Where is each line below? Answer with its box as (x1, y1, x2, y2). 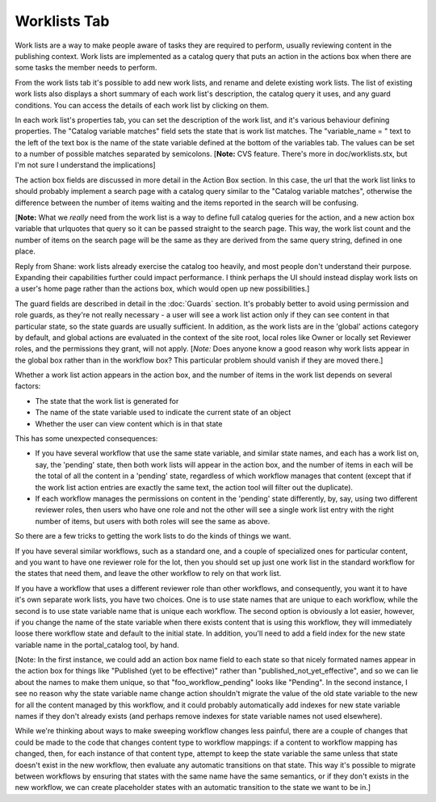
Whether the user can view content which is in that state (35, 418, 223, 428)
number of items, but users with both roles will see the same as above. (35, 516, 270, 526)
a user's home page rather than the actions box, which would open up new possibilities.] (15, 283, 310, 294)
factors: (15, 381, 41, 391)
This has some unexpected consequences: (15, 434, 158, 443)
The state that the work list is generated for (35, 396, 179, 405)
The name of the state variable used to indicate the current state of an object (35, 408, 291, 418)
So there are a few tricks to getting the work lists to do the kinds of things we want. (15, 531, 291, 541)
